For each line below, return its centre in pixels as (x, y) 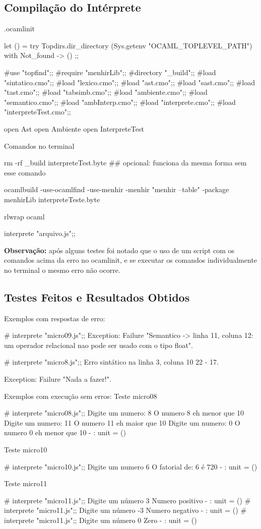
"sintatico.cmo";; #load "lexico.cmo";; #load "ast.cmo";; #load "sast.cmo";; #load (129, 82)
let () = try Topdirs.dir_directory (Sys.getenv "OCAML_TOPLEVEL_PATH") (128, 45)
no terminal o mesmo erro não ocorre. (62, 270)
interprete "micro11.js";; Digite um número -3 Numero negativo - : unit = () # (125, 510)
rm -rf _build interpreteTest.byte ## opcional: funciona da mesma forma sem (125, 163)
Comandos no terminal (39, 145)
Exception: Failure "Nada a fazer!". (58, 379)
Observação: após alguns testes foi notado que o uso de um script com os (119, 250)
